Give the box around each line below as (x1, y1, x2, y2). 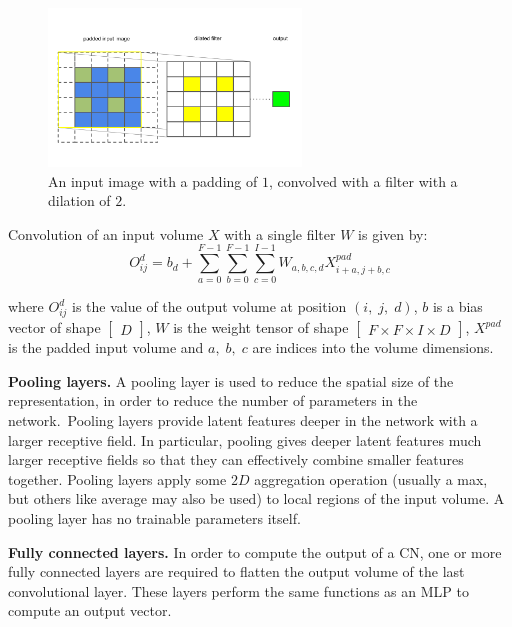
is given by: (358, 223, 428, 244)
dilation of (48, 190, 111, 211)
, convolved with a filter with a (268, 170, 458, 191)
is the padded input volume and (8, 337, 204, 358)
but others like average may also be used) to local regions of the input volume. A (8, 488, 505, 509)
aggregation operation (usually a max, (254, 468, 488, 489)
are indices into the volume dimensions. (252, 337, 494, 358)
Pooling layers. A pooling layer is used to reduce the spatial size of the (8, 370, 454, 391)
